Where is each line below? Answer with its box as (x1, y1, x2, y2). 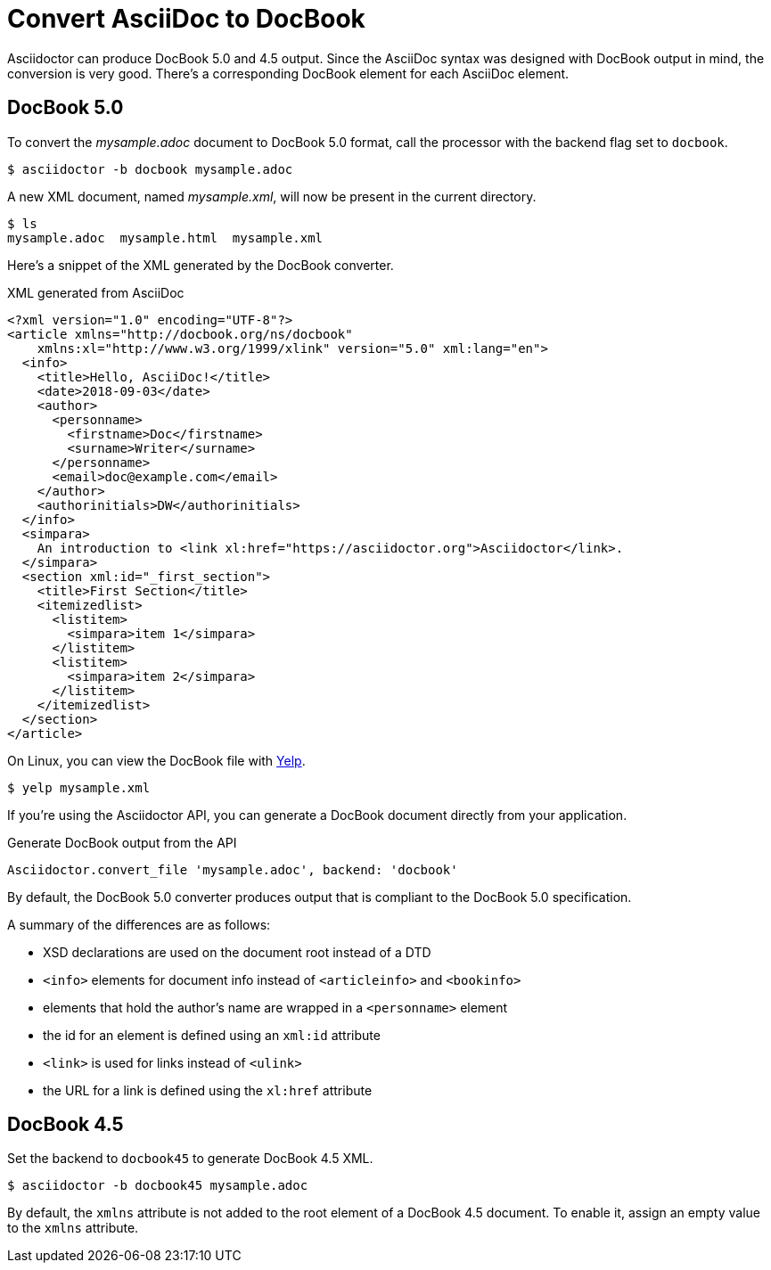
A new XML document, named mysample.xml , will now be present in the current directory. (7, 188, 537, 204)
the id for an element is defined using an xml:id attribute (43, 1027, 381, 1043)
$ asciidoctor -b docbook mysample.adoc (7, 161, 293, 176)
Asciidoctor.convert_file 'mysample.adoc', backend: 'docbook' (7, 862, 458, 877)
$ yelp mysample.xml (7, 780, 151, 795)
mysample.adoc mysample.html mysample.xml (7, 230, 324, 245)
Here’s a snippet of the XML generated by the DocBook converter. (7, 257, 394, 273)
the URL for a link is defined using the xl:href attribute (43, 1082, 373, 1098)
